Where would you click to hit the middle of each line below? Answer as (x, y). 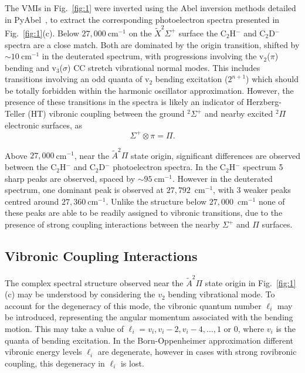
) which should (272, 79)
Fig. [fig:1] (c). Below (42, 33)
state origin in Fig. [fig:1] (250, 282)
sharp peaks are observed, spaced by (70, 178)
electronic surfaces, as (44, 125)
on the (140, 33)
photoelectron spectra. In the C (169, 167)
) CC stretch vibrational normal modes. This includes (164, 67)
